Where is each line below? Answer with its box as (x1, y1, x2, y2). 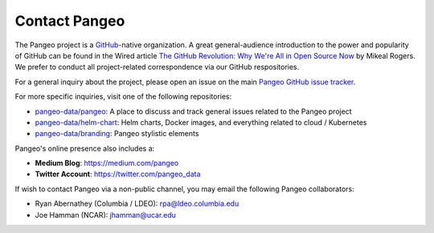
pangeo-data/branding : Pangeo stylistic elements (35, 129, 199, 139)
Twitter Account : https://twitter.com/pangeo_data (35, 169, 201, 179)
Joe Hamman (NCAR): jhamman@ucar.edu (35, 210, 177, 219)
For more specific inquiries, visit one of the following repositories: (14, 92, 232, 102)
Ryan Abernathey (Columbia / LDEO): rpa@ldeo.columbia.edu (35, 199, 240, 208)
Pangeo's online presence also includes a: (14, 143, 155, 153)
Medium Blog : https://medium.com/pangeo (35, 159, 179, 168)
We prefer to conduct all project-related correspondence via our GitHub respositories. (14, 62, 300, 72)
